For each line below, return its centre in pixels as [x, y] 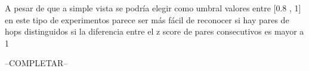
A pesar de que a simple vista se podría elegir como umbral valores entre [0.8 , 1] [153, 8]
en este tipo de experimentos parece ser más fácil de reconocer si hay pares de [147, 19]
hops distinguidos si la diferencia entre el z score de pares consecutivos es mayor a [154, 31]
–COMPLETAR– [36, 63]
